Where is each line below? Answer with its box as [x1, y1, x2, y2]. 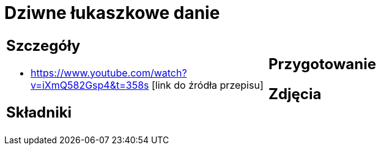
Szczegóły [6, 36, 81, 54]
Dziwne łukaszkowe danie [4, 2, 220, 23]
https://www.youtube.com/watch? [31, 66, 187, 79]
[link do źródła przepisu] [152, 78, 264, 91]
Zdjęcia [268, 84, 322, 103]
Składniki [6, 103, 72, 121]
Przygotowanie [268, 54, 376, 73]
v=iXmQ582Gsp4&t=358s [31, 78, 149, 91]
